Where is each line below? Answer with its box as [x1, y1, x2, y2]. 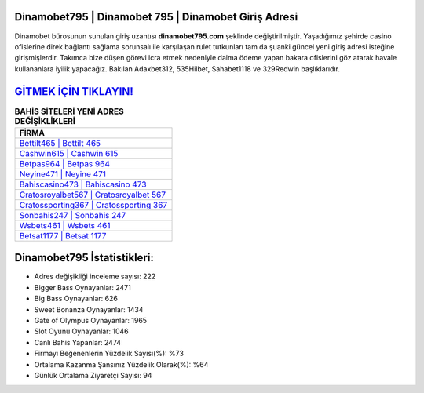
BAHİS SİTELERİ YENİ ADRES [14, 106, 125, 117]
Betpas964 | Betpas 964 [19, 158, 110, 169]
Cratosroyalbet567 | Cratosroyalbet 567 [19, 189, 166, 200]
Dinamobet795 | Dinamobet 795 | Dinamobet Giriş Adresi [14, 10, 298, 24]
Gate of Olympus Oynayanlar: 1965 [34, 316, 148, 326]
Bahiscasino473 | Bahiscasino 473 [19, 179, 147, 190]
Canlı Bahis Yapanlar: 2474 [34, 337, 122, 347]
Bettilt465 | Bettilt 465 [19, 137, 101, 148]
